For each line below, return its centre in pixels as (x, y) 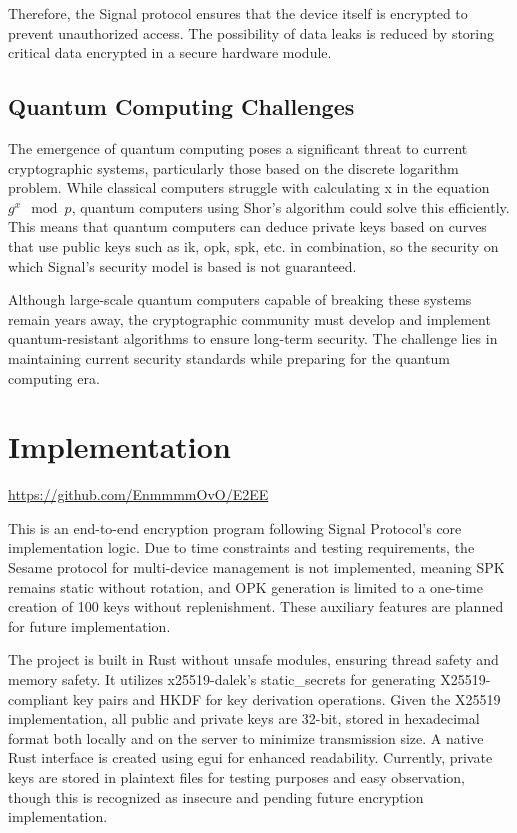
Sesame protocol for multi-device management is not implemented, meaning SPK (256, 567)
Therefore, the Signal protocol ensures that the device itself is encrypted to (238, 13)
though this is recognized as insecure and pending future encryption (216, 796)
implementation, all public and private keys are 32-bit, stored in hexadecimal (244, 718)
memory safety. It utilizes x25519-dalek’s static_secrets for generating (222, 678)
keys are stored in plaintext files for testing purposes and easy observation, (236, 776)
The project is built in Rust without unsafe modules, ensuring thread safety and (253, 659)
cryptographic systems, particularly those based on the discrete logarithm (233, 167)
